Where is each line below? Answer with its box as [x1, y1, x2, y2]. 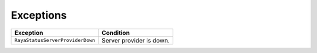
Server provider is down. [102, 36, 170, 44]
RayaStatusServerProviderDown [14, 37, 95, 44]
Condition [102, 29, 130, 37]
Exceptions [11, 9, 67, 22]
